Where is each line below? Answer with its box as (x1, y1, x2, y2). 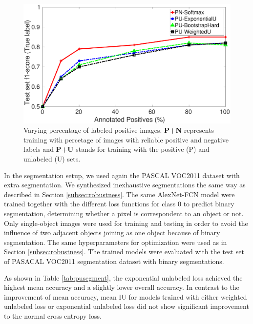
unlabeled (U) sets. (23, 154, 81, 164)
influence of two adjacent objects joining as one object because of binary (4, 227, 220, 238)
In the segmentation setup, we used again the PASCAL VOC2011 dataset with (4, 170, 240, 180)
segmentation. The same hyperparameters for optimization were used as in (4, 237, 227, 247)
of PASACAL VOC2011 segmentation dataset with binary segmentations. (4, 256, 224, 266)
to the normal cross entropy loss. (4, 310, 102, 321)
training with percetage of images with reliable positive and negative (23, 134, 229, 144)
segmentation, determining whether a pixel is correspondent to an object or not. (4, 208, 244, 219)
